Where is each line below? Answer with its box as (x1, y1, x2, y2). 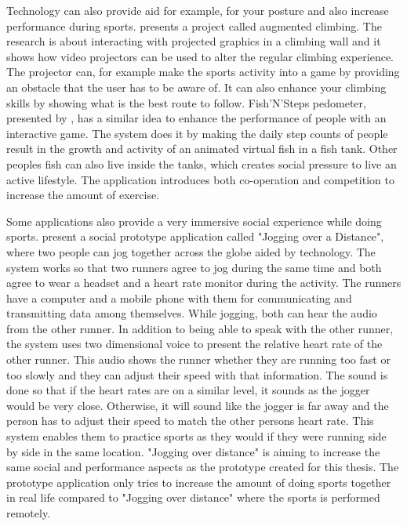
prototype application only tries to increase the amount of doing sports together (6, 473, 391, 490)
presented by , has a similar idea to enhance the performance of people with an (6, 110, 387, 126)
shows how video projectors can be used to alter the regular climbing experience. (6, 48, 394, 64)
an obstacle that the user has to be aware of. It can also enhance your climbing (6, 78, 387, 95)
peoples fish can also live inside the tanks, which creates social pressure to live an (6, 155, 397, 172)
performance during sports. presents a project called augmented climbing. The (6, 17, 382, 34)
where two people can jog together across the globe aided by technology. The (6, 243, 376, 259)
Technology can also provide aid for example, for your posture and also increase (6, 2, 389, 18)
